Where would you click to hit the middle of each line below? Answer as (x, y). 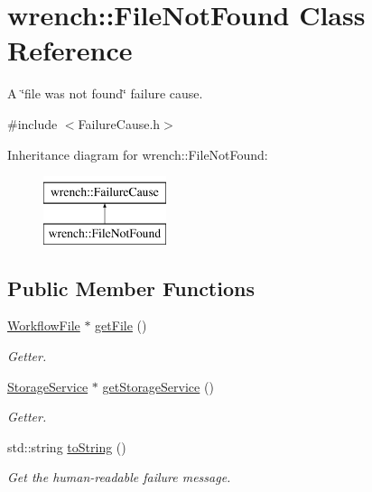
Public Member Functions (131, 288)
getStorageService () (158, 386)
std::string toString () (67, 446)
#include (33, 123)
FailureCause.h (119, 123)
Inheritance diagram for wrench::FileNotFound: (138, 154)
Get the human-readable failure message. (119, 477)
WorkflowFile (44, 325)
